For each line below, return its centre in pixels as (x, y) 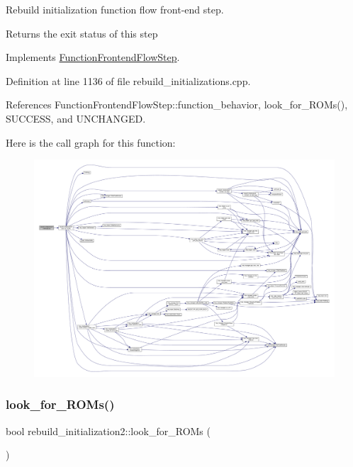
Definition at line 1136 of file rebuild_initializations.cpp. (128, 80)
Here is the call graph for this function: (91, 142)
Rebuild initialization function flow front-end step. (115, 9)
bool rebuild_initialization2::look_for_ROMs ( (108, 431)
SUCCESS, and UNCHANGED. (76, 118)
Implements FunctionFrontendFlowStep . (93, 57)
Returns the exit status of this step (82, 33)
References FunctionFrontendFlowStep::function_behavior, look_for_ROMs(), (177, 105)
